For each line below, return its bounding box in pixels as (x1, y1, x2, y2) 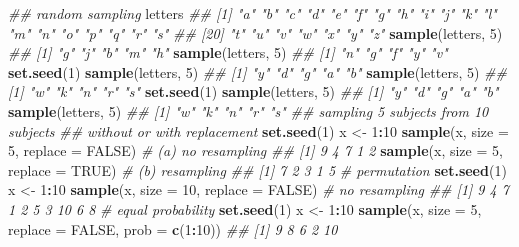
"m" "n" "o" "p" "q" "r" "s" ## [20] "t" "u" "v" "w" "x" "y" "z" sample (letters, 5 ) (8, 22, 503, 43)
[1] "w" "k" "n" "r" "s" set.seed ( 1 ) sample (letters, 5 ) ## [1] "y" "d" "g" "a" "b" (8, 81, 499, 102)
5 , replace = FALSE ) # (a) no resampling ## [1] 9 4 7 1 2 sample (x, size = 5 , (8, 140, 503, 161)
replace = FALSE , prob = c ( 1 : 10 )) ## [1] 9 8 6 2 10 (8, 218, 338, 239)
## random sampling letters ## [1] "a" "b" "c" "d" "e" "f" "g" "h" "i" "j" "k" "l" (8, 3, 497, 23)
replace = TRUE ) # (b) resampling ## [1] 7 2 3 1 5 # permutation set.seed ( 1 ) (8, 159, 507, 180)
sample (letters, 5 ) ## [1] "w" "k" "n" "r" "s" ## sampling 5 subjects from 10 (8, 100, 489, 121)
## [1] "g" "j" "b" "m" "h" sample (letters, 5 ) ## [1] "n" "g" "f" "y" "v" (8, 42, 448, 63)
